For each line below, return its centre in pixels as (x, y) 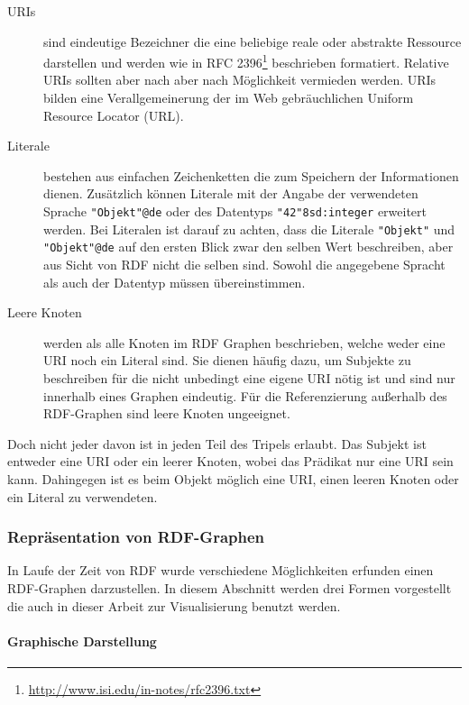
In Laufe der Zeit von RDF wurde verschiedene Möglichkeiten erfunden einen (221, 570)
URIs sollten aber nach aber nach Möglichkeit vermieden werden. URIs (240, 80)
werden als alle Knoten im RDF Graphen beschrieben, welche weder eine (244, 342)
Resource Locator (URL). (114, 115)
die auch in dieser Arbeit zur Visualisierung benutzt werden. (174, 605)
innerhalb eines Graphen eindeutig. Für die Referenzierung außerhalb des (245, 395)
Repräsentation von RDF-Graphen (136, 537)
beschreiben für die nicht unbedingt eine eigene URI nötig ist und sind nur (249, 377)
